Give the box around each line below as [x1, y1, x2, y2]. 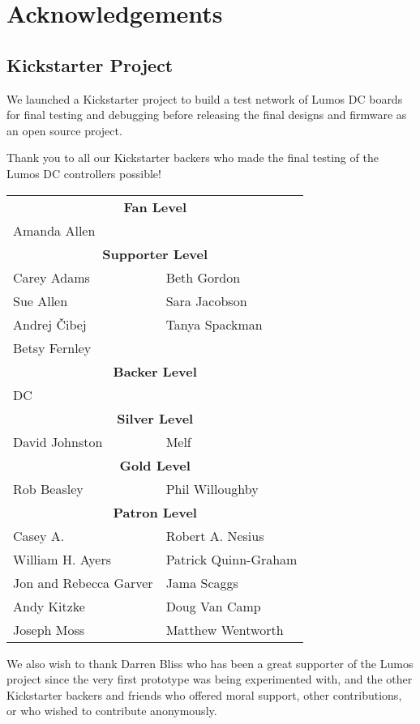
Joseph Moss [13, 620, 85, 639]
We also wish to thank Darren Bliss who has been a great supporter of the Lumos [6, 654, 414, 671]
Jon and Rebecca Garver [13, 573, 153, 592]
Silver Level [117, 408, 194, 428]
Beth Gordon [165, 267, 241, 287]
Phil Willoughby [165, 479, 259, 498]
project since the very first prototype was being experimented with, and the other [6, 671, 413, 688]
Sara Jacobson [165, 291, 247, 310]
